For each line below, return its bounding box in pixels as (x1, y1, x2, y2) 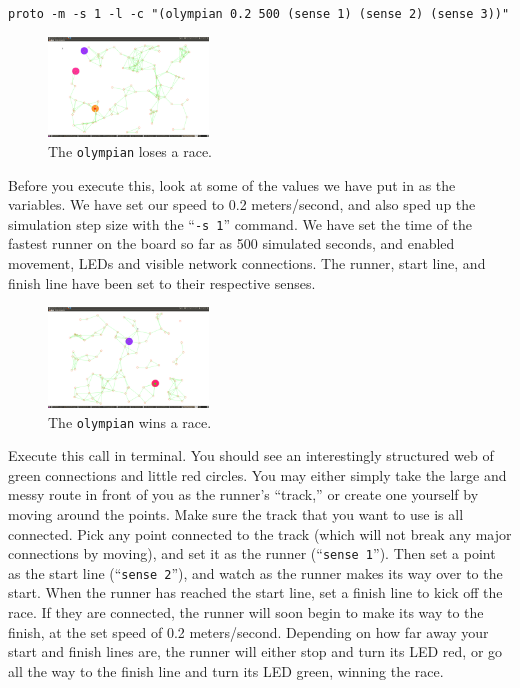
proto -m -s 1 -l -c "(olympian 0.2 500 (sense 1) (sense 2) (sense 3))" (8, 7, 510, 21)
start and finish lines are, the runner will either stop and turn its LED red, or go (8, 641, 503, 662)
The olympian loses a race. (48, 140, 213, 161)
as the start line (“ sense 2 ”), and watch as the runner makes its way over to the (8, 562, 503, 583)
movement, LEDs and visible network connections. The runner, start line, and (8, 253, 486, 274)
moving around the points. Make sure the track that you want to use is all (8, 503, 464, 524)
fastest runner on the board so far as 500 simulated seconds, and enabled (8, 233, 455, 254)
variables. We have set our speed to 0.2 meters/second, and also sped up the (8, 194, 476, 215)
